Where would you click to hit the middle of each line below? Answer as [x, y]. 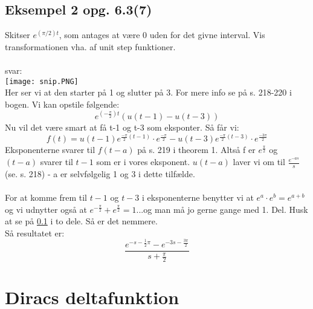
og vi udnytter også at [46, 209]
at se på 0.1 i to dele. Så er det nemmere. [81, 221]
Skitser [18, 35]
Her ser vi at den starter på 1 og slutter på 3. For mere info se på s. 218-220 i [148, 92]
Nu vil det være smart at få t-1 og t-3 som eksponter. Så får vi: [122, 127]
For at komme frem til [46, 197]
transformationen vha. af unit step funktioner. [90, 46]
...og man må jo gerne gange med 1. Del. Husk [222, 209]
